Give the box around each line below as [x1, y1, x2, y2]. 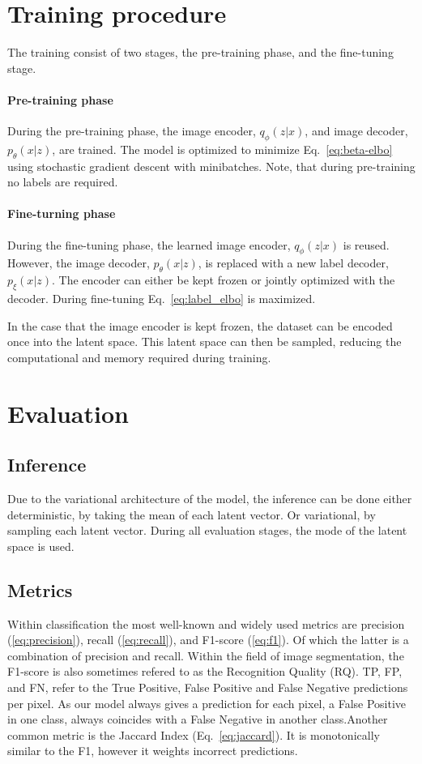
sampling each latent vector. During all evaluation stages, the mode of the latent [7, 522, 407, 539]
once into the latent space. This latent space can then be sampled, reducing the [7, 333, 402, 350]
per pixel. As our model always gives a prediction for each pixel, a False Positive [7, 694, 407, 711]
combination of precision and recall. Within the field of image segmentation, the [7, 647, 404, 664]
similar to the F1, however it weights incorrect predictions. [7, 742, 298, 759]
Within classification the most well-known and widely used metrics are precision [7, 615, 405, 632]
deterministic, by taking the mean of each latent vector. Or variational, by [7, 506, 376, 523]
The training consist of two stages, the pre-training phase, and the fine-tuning [7, 44, 394, 61]
